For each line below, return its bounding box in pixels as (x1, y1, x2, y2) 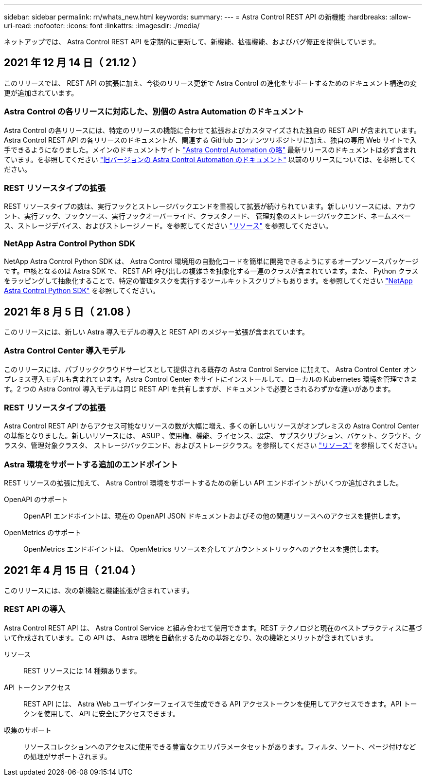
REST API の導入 (4, 604, 66, 614)
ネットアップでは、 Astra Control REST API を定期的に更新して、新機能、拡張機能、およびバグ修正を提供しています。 (4, 37, 380, 46)
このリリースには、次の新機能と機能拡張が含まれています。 (4, 586, 194, 595)
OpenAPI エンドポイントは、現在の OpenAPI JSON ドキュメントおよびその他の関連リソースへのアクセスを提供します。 (23, 512, 405, 520)
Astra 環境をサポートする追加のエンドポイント (4, 459, 178, 469)
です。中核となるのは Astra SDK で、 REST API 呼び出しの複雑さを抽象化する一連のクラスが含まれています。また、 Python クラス (4, 267, 419, 276)
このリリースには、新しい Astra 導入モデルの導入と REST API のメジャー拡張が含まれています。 (4, 327, 309, 336)
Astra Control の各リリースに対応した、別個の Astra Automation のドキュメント (4, 107, 304, 117)
